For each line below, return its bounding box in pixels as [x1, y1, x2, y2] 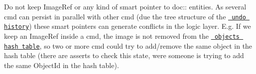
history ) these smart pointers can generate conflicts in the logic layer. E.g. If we [4, 21, 251, 31]
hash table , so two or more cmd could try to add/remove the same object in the [4, 40, 253, 51]
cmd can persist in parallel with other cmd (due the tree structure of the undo [4, 11, 246, 21]
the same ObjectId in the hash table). [4, 60, 119, 70]
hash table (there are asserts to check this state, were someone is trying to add [4, 50, 244, 61]
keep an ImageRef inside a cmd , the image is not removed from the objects [4, 30, 240, 41]
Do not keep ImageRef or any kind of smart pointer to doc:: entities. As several [4, 1, 247, 11]
